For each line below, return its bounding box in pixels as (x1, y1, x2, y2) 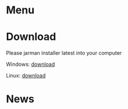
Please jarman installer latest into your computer (6, 50, 122, 57)
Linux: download (6, 72, 46, 79)
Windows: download (6, 61, 55, 68)
